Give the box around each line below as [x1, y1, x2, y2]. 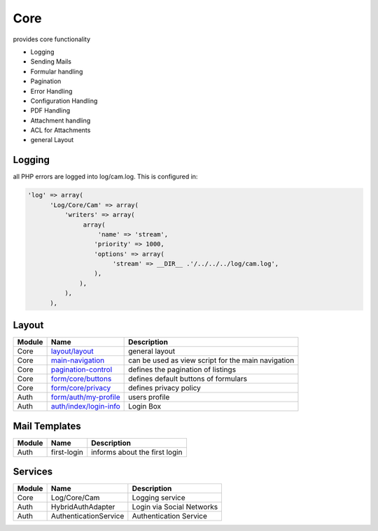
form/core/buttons [50, 374, 112, 384]
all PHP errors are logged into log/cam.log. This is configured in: [13, 172, 198, 181]
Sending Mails [30, 57, 71, 66]
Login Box [128, 402, 161, 411]
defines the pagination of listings [128, 364, 237, 374]
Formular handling [30, 67, 83, 76]
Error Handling [30, 87, 73, 95]
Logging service [132, 493, 185, 503]
